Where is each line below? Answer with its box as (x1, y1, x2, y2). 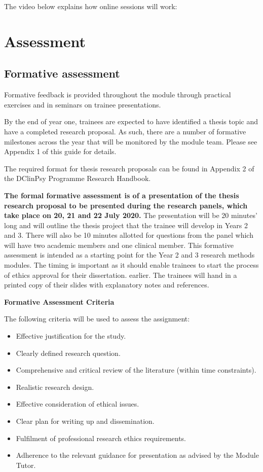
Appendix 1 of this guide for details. (4, 146, 117, 157)
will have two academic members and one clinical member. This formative (4, 239, 234, 250)
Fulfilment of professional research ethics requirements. (16, 432, 186, 443)
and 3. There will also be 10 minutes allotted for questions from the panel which (4, 230, 253, 240)
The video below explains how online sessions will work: (4, 1, 177, 11)
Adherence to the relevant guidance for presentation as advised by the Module (16, 450, 259, 460)
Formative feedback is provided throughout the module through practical (4, 89, 231, 100)
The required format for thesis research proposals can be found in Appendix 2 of (4, 163, 254, 173)
